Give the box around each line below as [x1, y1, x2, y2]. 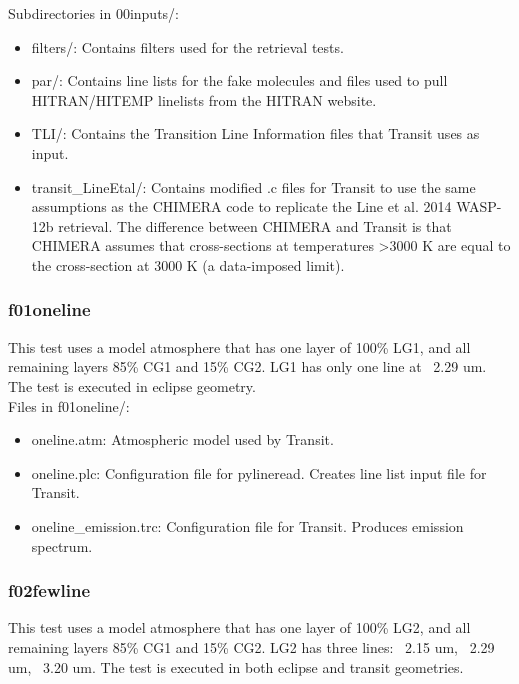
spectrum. [31, 535, 93, 556]
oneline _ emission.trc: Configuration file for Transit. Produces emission [31, 515, 464, 536]
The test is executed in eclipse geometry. [8, 375, 256, 396]
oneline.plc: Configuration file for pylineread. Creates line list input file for [31, 462, 487, 483]
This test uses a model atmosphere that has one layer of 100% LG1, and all [8, 336, 471, 357]
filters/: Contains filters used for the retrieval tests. [31, 36, 344, 57]
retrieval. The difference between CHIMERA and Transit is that [58, 215, 452, 236]
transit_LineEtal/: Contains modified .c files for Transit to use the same [31, 176, 476, 197]
